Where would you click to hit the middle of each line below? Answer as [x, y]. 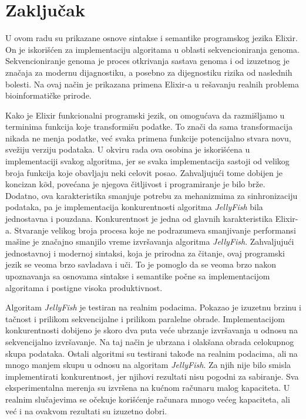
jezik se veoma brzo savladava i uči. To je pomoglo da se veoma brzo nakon [141, 264]
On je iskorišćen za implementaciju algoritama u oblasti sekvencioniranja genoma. [152, 49]
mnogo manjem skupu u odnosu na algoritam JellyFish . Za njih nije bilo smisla [148, 365]
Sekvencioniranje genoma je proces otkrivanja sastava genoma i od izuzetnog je [147, 61]
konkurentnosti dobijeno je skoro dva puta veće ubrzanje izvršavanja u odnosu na [152, 330]
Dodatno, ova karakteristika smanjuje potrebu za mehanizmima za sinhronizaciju [152, 195]
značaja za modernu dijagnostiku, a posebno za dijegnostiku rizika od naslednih [149, 72]
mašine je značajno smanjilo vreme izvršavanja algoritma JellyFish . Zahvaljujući [150, 241]
